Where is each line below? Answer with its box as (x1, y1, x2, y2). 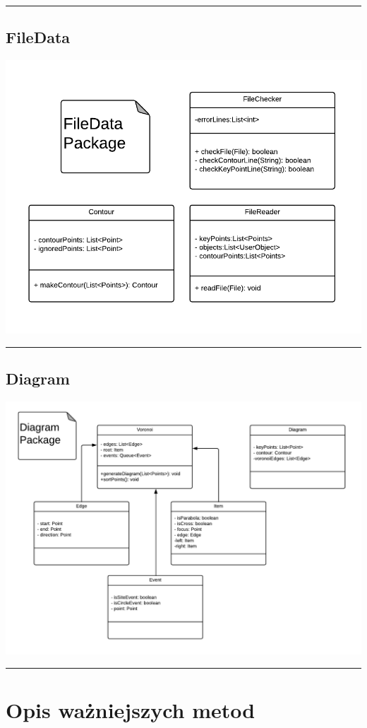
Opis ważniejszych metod (6, 695, 255, 724)
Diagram (6, 368, 70, 389)
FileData (6, 26, 71, 48)
